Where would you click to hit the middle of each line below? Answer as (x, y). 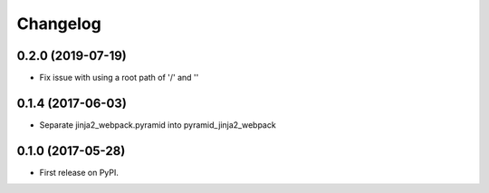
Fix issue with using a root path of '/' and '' (119, 78)
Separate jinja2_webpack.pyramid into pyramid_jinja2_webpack (158, 125)
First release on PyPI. (79, 172)
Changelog (59, 24)
